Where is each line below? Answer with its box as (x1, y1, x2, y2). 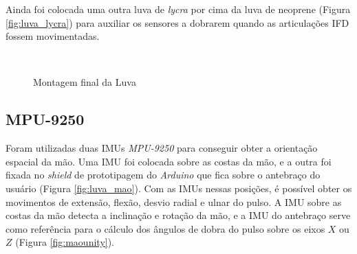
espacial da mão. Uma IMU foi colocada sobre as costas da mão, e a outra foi (6, 154, 332, 168)
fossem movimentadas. (6, 29, 100, 43)
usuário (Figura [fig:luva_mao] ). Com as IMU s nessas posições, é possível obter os (6, 181, 352, 195)
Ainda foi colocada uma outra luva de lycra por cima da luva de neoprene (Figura (6, 2, 351, 16)
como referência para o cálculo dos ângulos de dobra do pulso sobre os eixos (6, 221, 325, 235)
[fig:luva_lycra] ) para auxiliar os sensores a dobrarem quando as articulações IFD (6, 15, 349, 30)
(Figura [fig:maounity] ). (15, 235, 115, 249)
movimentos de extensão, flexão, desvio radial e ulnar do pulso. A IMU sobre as (6, 194, 342, 209)
